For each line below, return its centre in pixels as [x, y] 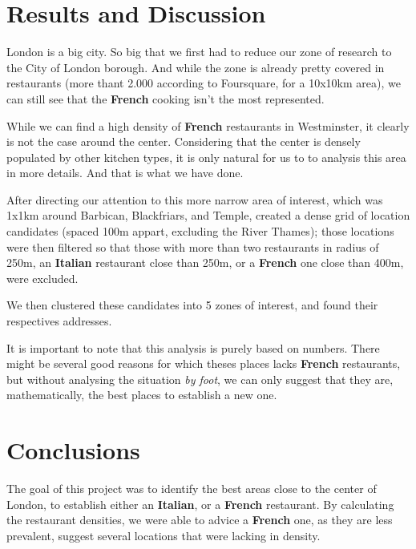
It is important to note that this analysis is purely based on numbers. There [193, 347]
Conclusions [73, 450]
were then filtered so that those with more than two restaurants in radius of [193, 246]
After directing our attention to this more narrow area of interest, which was [195, 199]
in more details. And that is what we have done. [125, 173]
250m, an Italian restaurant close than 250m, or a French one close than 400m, [205, 262]
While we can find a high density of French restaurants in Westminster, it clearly [208, 125]
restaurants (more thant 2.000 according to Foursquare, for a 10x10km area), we [204, 83]
